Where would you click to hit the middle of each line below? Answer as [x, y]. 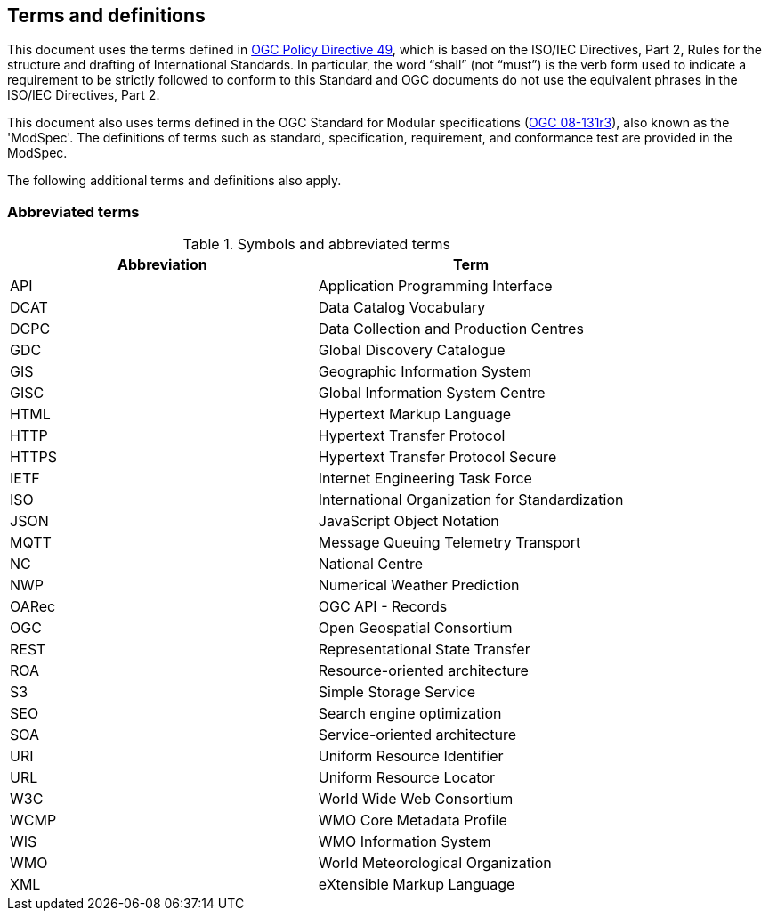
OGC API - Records [383, 607]
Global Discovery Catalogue [412, 350]
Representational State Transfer [424, 650]
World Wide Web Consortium [416, 799]
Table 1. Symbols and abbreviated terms [317, 244]
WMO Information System [405, 842]
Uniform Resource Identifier [411, 756]
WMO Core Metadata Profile [413, 821]
